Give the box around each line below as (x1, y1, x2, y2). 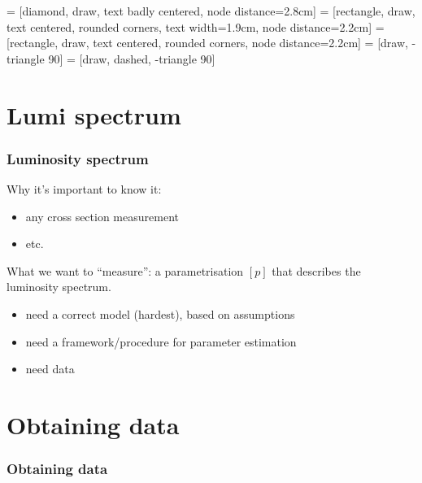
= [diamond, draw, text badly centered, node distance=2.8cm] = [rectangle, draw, (7, 2, 415, 19)
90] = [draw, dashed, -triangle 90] (48, 50, 215, 67)
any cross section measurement (25, 207, 179, 224)
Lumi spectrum (7, 98, 181, 131)
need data (25, 360, 75, 377)
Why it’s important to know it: (7, 180, 162, 197)
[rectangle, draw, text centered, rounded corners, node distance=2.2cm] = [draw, (7, 34, 408, 51)
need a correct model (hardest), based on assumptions (25, 305, 295, 322)
